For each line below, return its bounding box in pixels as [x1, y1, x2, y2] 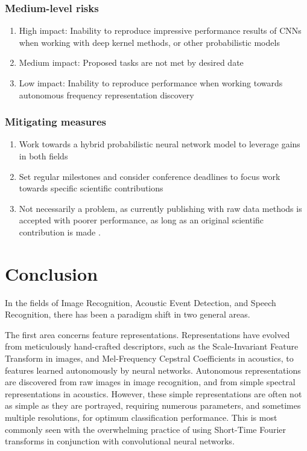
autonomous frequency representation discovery [19, 88, 194, 101]
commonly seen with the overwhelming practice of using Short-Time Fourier [5, 423, 286, 435]
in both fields [19, 150, 68, 162]
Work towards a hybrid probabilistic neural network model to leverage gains [19, 138, 300, 150]
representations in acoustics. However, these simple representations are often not [5, 387, 302, 400]
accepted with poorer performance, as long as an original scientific [19, 214, 264, 226]
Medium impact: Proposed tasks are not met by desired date [19, 56, 244, 69]
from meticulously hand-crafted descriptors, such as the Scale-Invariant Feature [5, 340, 299, 353]
